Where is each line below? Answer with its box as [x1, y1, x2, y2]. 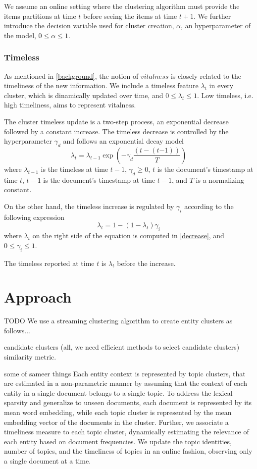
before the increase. [117, 258, 176, 268]
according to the [184, 201, 234, 211]
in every [209, 80, 234, 91]
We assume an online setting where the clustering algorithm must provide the [4, 1, 240, 11]
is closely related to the [170, 70, 242, 81]
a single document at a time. [4, 455, 91, 466]
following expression [4, 211, 64, 222]
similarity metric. [4, 352, 56, 362]
